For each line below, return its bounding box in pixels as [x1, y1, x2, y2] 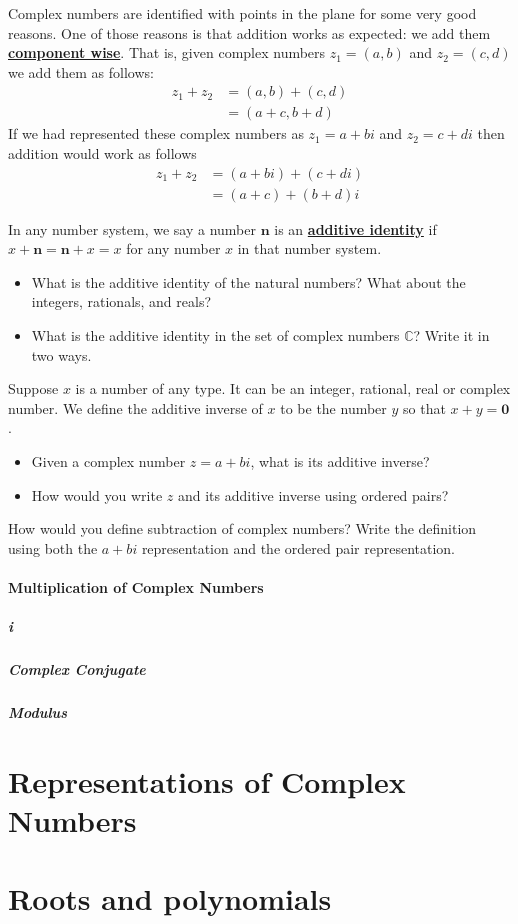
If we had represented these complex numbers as [8, 123, 304, 144]
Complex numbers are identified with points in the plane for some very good [8, 3, 477, 23]
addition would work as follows [8, 143, 197, 164]
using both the [8, 537, 98, 558]
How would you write [31, 484, 163, 505]
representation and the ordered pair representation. [141, 537, 456, 558]
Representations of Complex [8, 760, 406, 801]
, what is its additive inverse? [250, 451, 430, 472]
